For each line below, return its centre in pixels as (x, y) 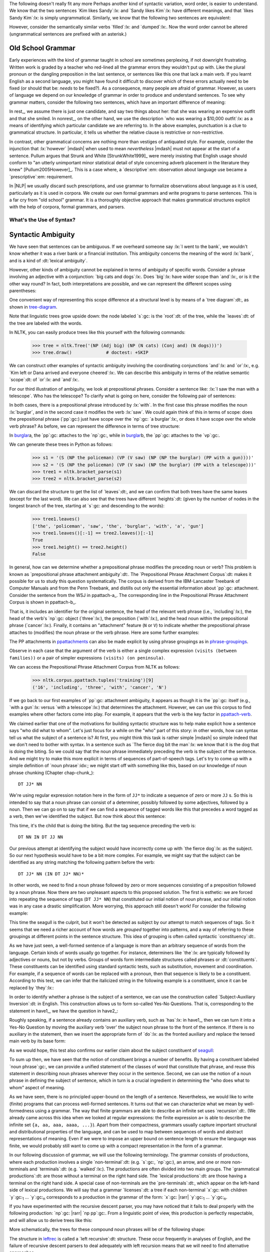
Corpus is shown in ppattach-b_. (43, 602)
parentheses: (23, 291)
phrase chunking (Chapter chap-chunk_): (52, 772)
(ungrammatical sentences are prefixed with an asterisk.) (68, 34)
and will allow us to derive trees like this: (51, 1220)
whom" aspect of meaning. (37, 1087)
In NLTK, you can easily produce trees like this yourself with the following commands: (97, 333)
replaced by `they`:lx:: (32, 988)
